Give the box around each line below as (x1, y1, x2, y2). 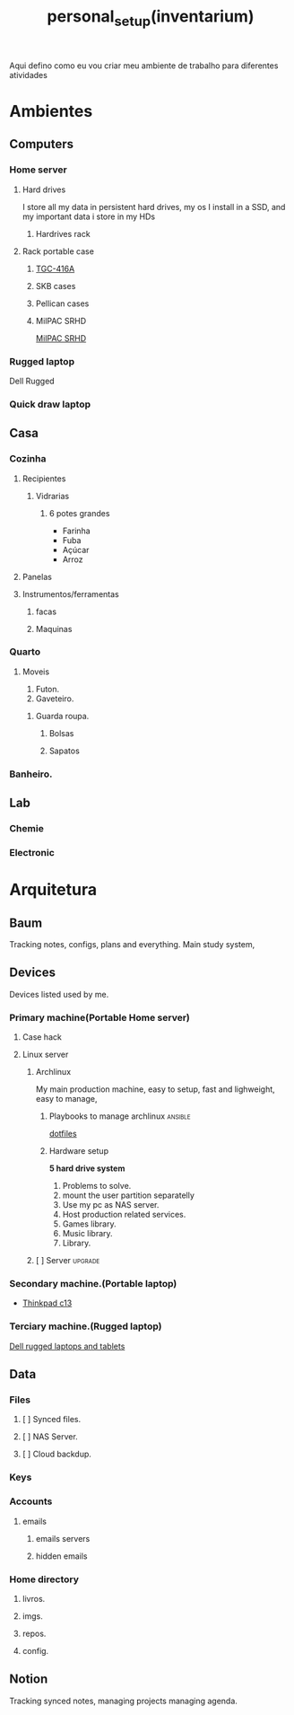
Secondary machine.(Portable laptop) (9, 1278, 177, 1290)
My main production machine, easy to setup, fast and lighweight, (35, 1084, 275, 1095)
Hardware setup (48, 1146, 109, 1157)
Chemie (9, 822, 45, 835)
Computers (9, 136, 74, 152)
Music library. (62, 1228, 114, 1239)
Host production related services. (62, 1209, 186, 1220)
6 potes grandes (48, 507, 110, 518)
